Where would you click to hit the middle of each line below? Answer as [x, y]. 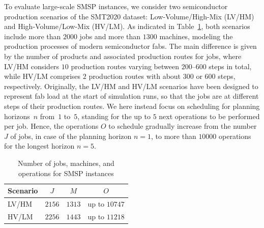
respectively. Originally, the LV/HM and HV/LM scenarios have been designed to [131, 86]
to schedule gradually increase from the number [183, 126]
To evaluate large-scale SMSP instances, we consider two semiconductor [116, 6]
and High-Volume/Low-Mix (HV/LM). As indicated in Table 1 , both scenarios [127, 26]
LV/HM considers [32, 66]
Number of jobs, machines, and [66, 163]
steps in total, [230, 66]
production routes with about [135, 76]
